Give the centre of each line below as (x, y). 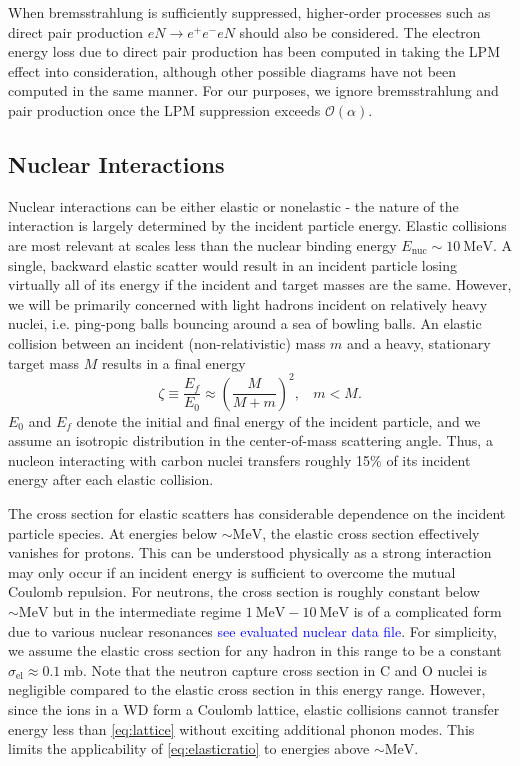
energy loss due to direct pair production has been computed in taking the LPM (254, 51)
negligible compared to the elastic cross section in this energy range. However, (247, 689)
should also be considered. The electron (360, 31)
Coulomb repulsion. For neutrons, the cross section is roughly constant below (244, 591)
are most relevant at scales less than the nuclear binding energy (202, 244)
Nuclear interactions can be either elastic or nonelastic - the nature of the (233, 205)
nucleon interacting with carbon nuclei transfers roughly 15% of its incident (239, 459)
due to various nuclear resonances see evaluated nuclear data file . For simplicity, (252, 630)
